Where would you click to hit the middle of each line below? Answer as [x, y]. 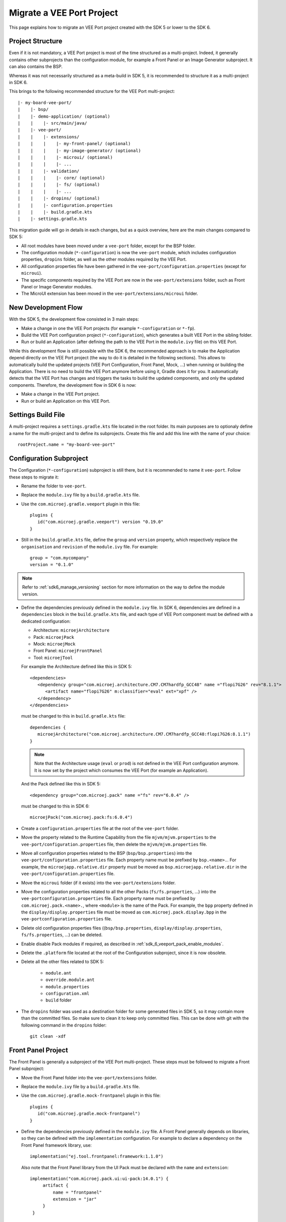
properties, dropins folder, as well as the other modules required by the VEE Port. [104, 260]
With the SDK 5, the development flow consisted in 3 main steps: [74, 319]
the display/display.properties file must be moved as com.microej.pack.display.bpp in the [124, 912]
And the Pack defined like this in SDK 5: [61, 784]
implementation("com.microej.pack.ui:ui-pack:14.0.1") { [99, 1178]
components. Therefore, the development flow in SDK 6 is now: [73, 385]
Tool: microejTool [53, 657]
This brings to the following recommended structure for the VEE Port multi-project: [92, 91]
